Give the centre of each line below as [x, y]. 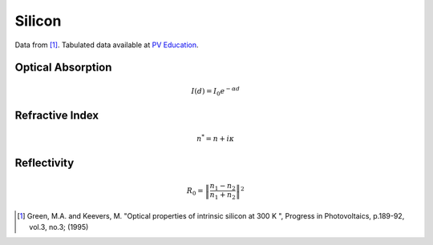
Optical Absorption [63, 68]
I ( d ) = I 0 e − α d [216, 91]
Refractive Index [57, 115]
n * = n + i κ [216, 138]
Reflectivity [45, 163]
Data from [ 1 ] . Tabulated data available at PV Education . [107, 45]
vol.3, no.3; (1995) [59, 227]
